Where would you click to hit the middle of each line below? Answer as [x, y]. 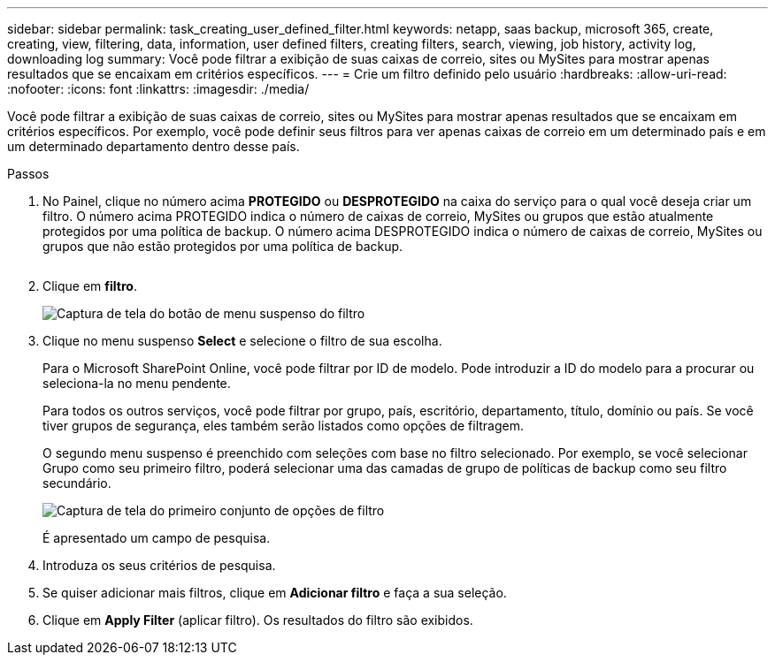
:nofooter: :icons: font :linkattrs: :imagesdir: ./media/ [158, 89]
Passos [28, 174]
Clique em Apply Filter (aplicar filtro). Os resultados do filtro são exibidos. [258, 620]
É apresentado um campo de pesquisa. [157, 538]
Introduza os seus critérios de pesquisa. [159, 565]
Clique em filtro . [90, 286]
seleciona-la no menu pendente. [137, 383]
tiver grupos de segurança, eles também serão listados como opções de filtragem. [283, 426]
